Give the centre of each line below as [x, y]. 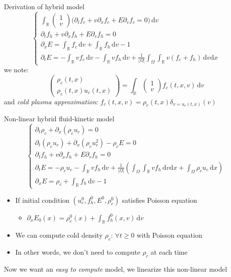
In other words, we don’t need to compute [78, 252]
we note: [16, 70]
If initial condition [42, 200]
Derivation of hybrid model [44, 6]
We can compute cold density [59, 235]
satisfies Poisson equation [160, 200]
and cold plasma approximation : [51, 101]
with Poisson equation [169, 235]
